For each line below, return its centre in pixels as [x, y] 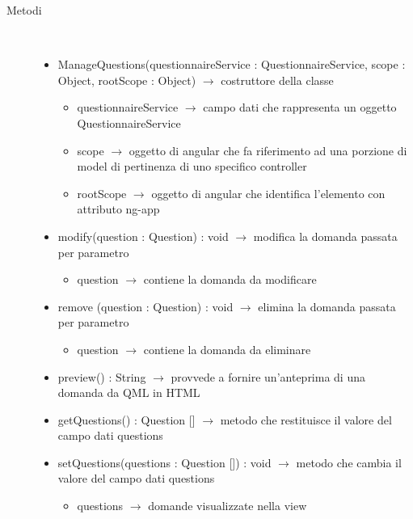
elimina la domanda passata [327, 306]
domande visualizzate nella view [228, 506]
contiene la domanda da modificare [230, 279]
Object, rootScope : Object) [127, 80]
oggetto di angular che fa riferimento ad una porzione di [268, 150]
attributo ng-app [118, 209]
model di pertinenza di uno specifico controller [192, 166]
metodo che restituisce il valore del [306, 419]
